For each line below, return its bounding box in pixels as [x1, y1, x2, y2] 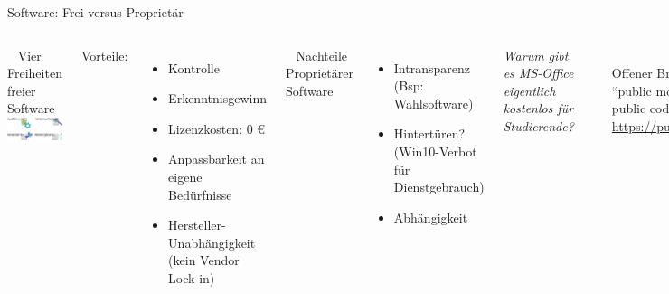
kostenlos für [503, 99, 574, 118]
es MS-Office [503, 63, 574, 82]
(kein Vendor [168, 251, 240, 270]
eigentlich [503, 81, 556, 100]
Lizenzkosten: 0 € [168, 119, 266, 138]
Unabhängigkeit [168, 232, 256, 251]
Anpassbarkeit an [168, 149, 265, 168]
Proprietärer [285, 63, 353, 82]
